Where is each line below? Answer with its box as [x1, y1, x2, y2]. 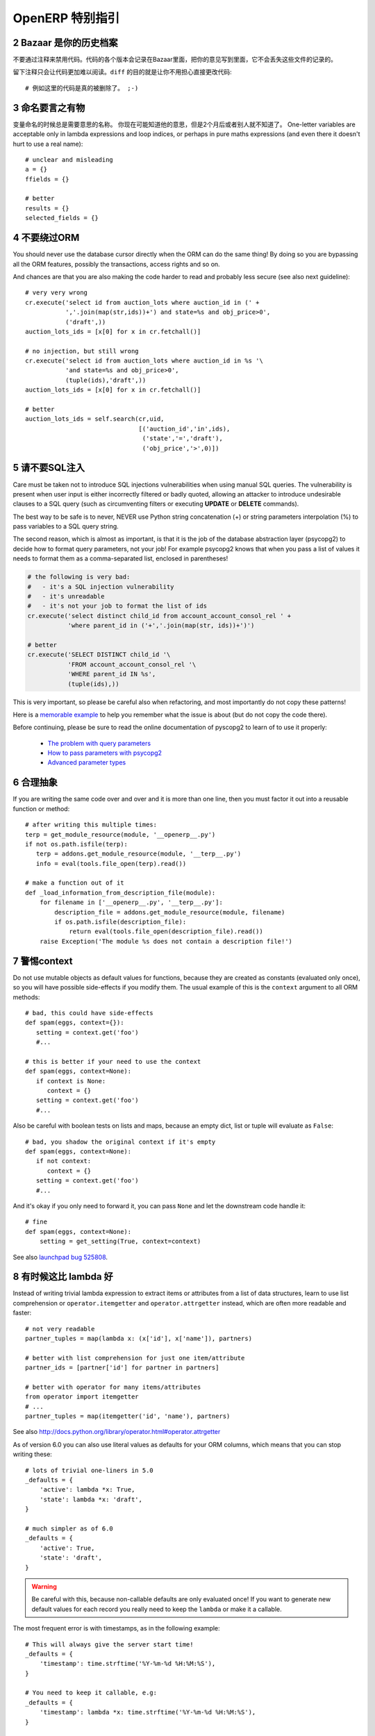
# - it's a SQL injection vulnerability [27, 583, 174, 590]
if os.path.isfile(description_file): [54, 918, 187, 926]
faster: [12, 1309, 32, 1317]
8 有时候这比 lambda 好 [12, 1271, 114, 1283]
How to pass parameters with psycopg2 [47, 749, 162, 757]
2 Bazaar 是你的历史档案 [12, 37, 118, 49]
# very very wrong [25, 289, 88, 297]
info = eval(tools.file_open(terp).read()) [35, 860, 187, 867]
